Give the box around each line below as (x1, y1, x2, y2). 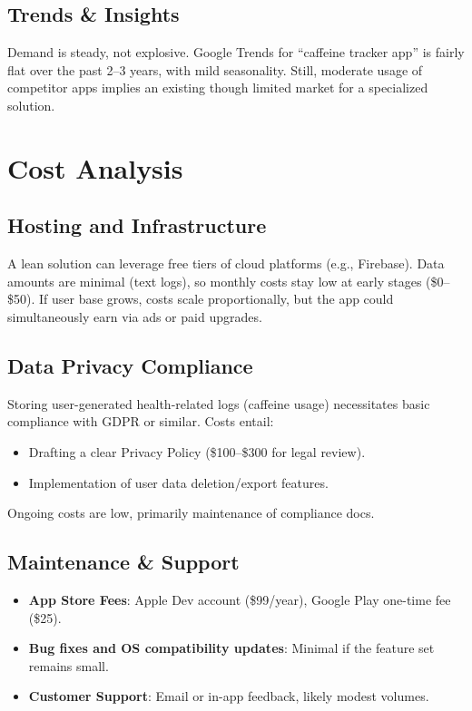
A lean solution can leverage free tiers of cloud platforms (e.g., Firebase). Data (7, 254, 445, 273)
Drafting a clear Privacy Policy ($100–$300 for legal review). (28, 442, 366, 461)
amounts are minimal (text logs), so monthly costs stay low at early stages (7, 271, 422, 290)
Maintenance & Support (7, 548, 240, 576)
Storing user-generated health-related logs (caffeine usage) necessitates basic (7, 394, 430, 413)
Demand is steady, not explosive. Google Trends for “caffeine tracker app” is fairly (7, 43, 465, 62)
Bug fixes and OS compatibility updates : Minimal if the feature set (28, 638, 435, 657)
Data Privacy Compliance (7, 351, 253, 379)
